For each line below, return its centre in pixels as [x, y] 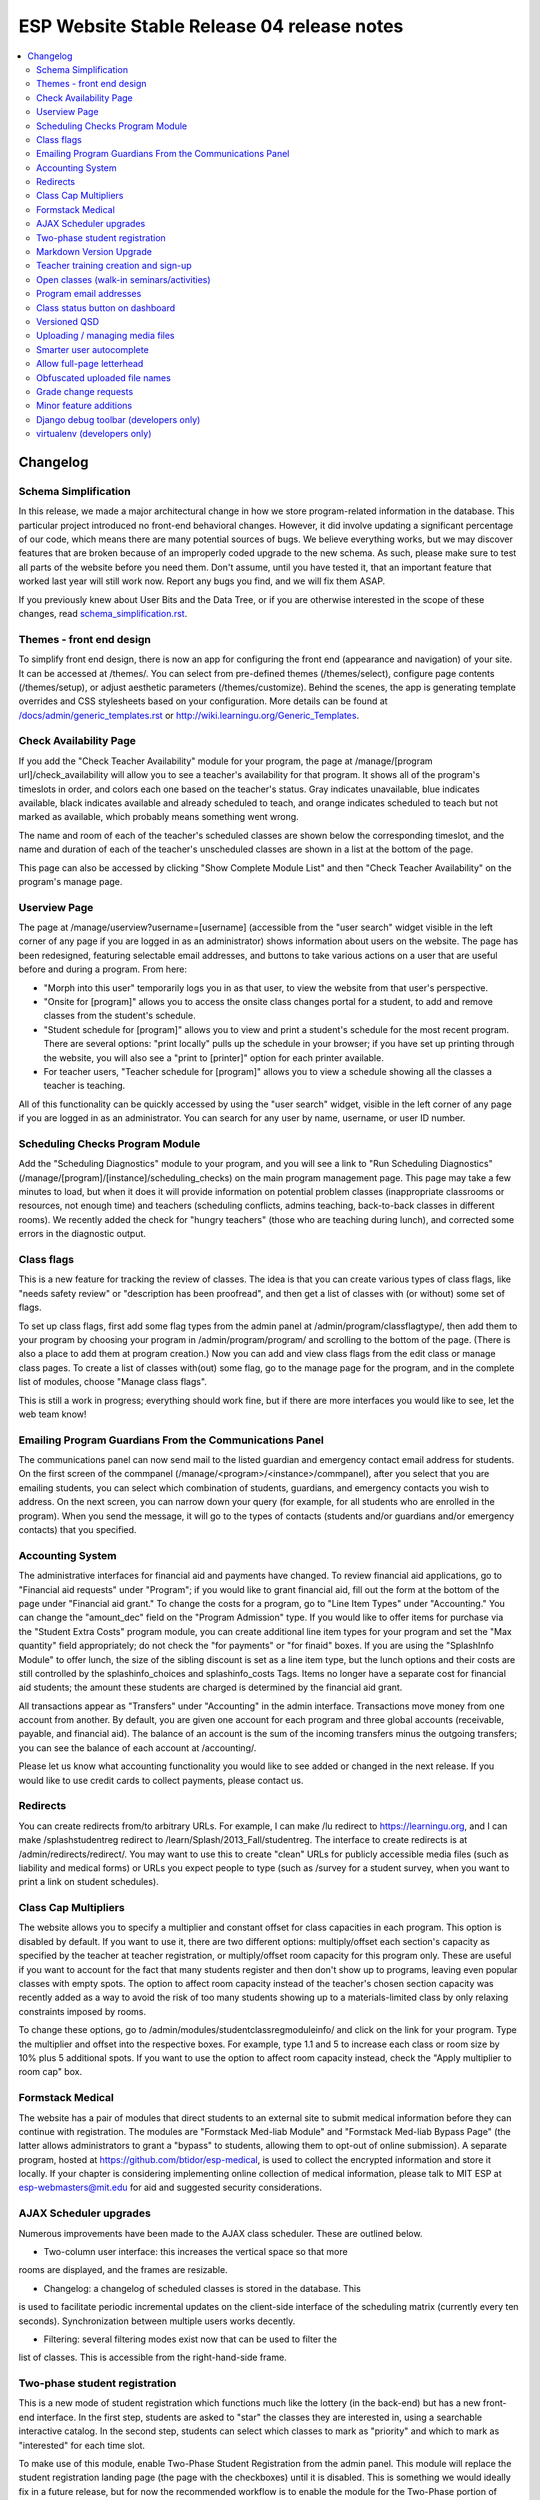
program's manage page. [70, 881]
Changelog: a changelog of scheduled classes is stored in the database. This [202, 2288]
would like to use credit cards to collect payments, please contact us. [161, 1780]
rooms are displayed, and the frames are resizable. [123, 2270]
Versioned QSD [68, 321]
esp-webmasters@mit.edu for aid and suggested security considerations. [170, 2187]
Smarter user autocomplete [92, 349]
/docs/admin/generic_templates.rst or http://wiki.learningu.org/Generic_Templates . [189, 715]
